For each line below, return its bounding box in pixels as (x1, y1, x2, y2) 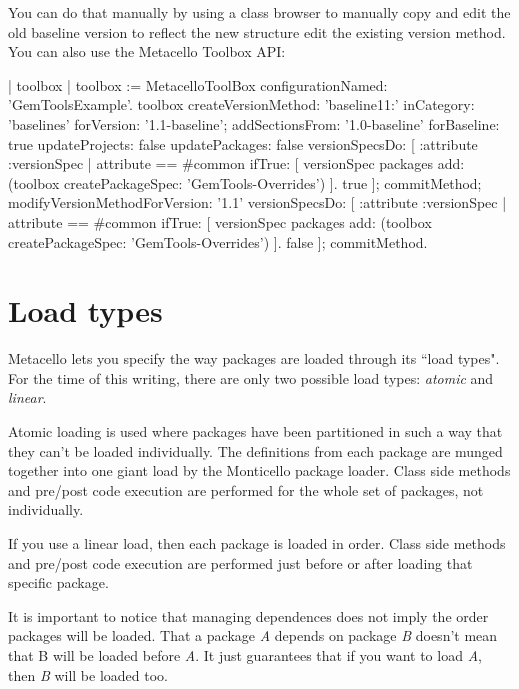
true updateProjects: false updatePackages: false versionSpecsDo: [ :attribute (8, 133, 478, 154)
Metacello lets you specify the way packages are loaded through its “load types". (8, 348, 500, 369)
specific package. (8, 572, 109, 593)
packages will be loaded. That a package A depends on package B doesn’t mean (8, 625, 498, 646)
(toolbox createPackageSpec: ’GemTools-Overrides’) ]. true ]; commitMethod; (8, 172, 482, 193)
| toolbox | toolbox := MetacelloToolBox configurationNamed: (8, 74, 388, 95)
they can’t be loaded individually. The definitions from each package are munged (8, 440, 503, 461)
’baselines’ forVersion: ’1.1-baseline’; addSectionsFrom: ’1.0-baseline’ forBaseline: (8, 113, 500, 134)
